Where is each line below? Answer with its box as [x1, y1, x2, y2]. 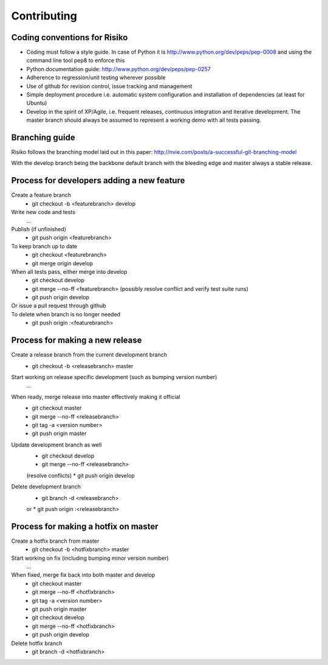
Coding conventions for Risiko [11, 32, 128, 43]
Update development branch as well [11, 441, 102, 448]
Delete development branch [11, 483, 81, 490]
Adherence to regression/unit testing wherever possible [26, 74, 166, 82]
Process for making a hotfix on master [11, 521, 159, 532]
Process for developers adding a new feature [11, 175, 185, 186]
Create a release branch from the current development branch [11, 351, 167, 358]
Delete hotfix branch [11, 639, 63, 647]
